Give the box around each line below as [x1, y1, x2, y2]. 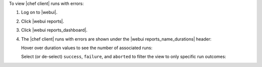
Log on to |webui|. [21, 10, 58, 15]
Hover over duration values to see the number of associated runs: [21, 45, 153, 51]
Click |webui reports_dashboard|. [21, 27, 88, 33]
